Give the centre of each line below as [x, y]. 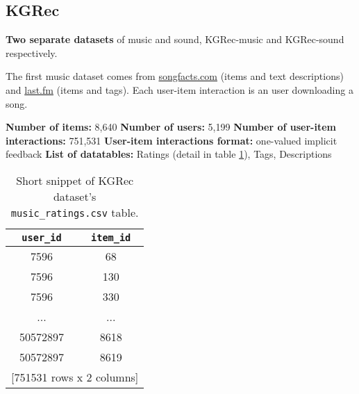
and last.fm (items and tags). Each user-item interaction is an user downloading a [179, 89]
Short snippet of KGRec [75, 180]
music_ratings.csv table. [75, 212]
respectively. [32, 52]
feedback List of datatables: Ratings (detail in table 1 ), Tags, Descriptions [169, 154]
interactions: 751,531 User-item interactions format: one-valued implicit [172, 140]
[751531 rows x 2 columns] [75, 377]
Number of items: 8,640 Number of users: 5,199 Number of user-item [171, 127]
